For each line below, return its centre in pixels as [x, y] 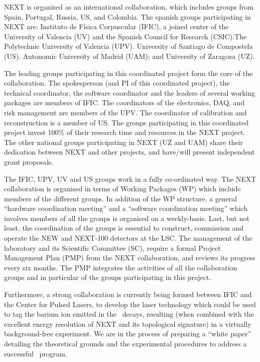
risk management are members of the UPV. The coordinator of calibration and [125, 112]
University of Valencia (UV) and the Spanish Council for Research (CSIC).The [125, 36]
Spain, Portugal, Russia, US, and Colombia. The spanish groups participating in [127, 16]
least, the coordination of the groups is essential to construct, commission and [124, 228]
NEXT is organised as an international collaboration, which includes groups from [129, 7]
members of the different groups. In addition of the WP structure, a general [121, 198]
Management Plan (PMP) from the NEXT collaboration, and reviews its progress [130, 258]
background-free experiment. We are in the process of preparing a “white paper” [128, 334]
